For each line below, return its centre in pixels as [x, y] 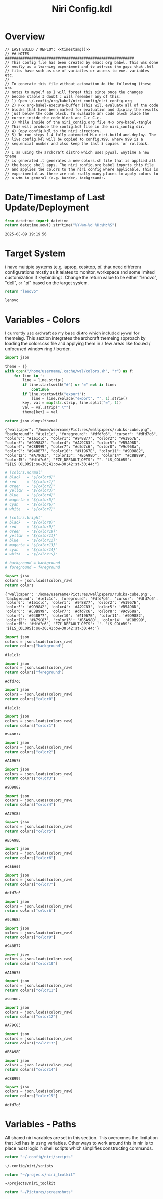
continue [40, 389]
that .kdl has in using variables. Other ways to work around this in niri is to [79, 1143]
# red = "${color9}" [30, 527]
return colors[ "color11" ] [31, 990]
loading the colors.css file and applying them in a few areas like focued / [78, 344]
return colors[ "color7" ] [30, 884]
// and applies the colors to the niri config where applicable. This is [82, 169]
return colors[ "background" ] [35, 646]
